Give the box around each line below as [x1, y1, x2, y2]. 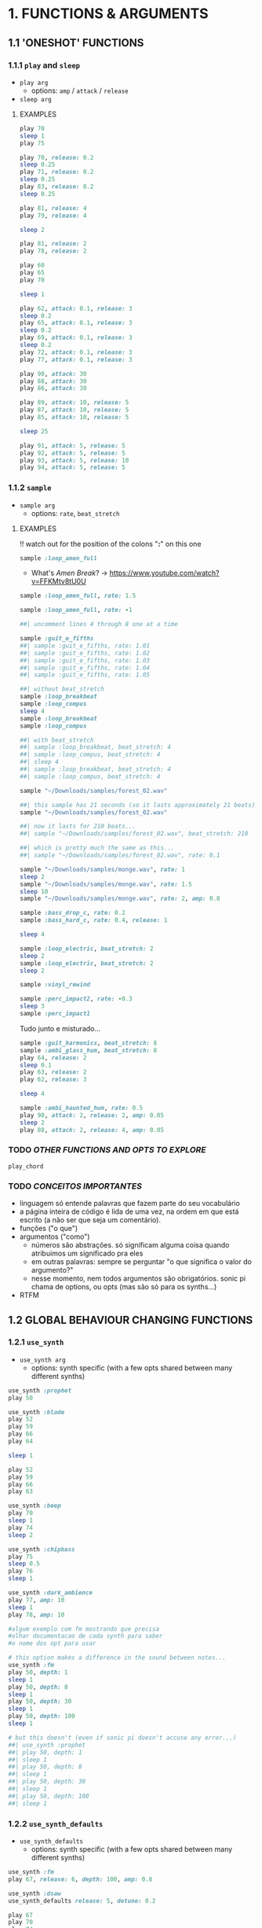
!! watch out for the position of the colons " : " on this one [19, 539, 202, 548]
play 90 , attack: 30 [19, 370, 87, 378]
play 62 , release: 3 [19, 1075, 87, 1084]
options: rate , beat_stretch [31, 508, 120, 518]
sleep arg [19, 95, 53, 103]
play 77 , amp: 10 [8, 1596, 65, 1604]
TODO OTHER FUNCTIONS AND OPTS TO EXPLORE [8, 1145, 206, 1156]
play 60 [19, 261, 45, 270]
